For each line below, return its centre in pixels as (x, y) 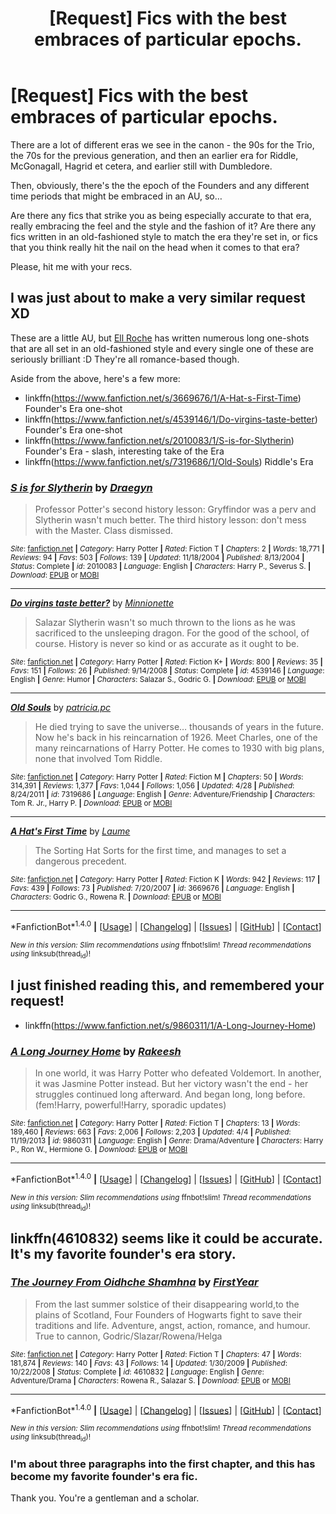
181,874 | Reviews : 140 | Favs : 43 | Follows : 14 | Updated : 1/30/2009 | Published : (149, 1363)
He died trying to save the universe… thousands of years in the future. (179, 727)
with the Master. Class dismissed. (104, 531)
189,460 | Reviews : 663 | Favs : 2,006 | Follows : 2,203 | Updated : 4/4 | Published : (151, 1132)
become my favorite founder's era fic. (104, 1476)
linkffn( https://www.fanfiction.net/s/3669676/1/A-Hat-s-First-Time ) (163, 398)
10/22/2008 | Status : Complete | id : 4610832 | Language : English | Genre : (137, 1372)
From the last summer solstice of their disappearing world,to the (167, 1304)
